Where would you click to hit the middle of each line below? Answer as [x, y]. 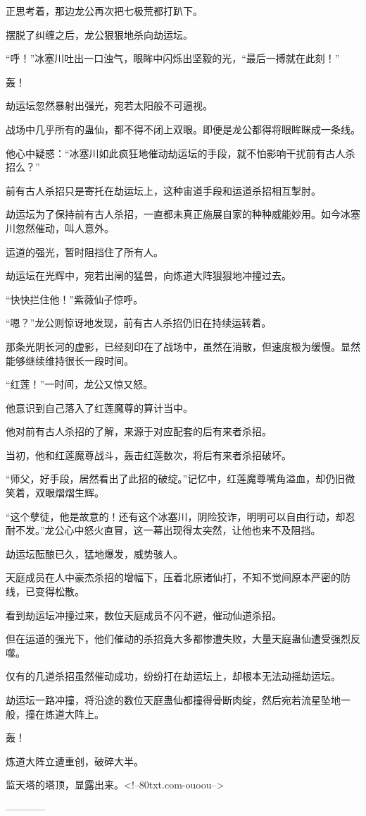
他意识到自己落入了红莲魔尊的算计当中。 [99, 407]
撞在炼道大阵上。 [64, 713]
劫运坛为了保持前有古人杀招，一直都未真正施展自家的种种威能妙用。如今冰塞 [183, 214]
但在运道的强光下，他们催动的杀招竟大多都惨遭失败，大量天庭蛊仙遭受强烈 [178, 639]
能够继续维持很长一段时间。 [70, 360]
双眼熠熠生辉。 [69, 493]
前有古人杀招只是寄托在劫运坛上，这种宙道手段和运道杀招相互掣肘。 [163, 190]
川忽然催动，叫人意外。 [60, 227]
